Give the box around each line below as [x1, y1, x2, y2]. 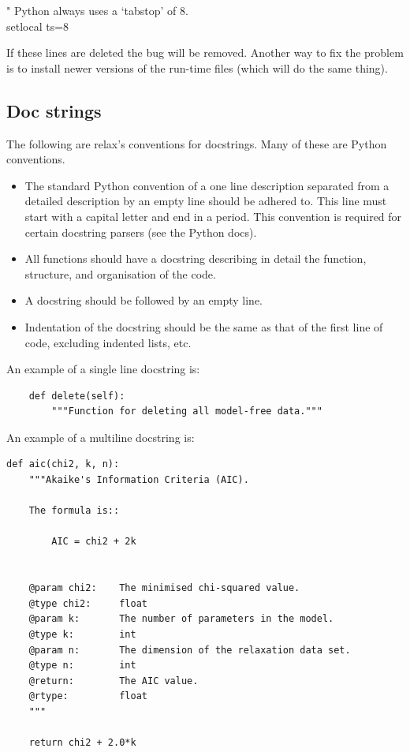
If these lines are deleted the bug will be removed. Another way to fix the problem [6, 44, 404, 61]
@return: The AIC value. [28, 675, 199, 687]
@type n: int [28, 660, 136, 672]
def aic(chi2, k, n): [6, 458, 120, 470]
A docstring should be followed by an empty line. [24, 292, 263, 309]
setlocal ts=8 [6, 17, 69, 34]
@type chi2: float [28, 597, 147, 609]
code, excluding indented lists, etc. [24, 334, 192, 350]
